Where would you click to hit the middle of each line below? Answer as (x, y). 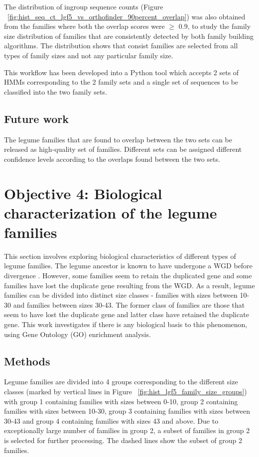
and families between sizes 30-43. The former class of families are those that (129, 304)
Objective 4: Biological (83, 193)
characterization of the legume (111, 212)
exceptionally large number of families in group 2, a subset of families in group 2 (127, 430)
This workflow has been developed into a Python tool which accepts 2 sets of (122, 72)
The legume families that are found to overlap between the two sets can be (118, 139)
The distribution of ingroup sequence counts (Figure (84, 6)
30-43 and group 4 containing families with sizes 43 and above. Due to (111, 420)
